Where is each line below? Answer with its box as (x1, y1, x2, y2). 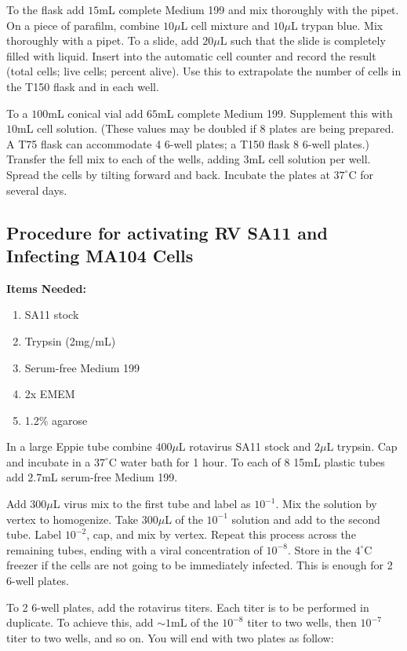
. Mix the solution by (275, 496, 377, 512)
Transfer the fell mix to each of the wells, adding (6, 151, 240, 167)
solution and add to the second (231, 510, 380, 527)
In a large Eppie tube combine (6, 438, 152, 455)
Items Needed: (6, 280, 86, 296)
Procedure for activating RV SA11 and (6, 220, 328, 244)
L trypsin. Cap (326, 438, 398, 455)
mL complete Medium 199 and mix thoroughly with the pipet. (99, 2, 399, 17)
